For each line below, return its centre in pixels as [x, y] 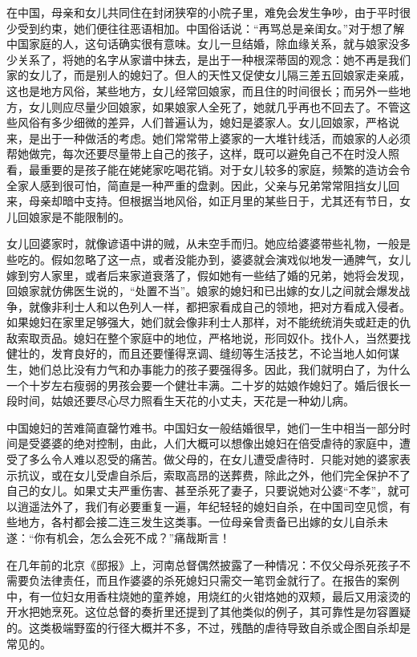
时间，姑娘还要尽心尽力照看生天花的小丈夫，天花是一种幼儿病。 [186, 401]
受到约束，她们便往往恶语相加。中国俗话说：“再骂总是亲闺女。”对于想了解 [211, 28]
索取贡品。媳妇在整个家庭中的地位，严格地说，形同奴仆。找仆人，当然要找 [214, 337]
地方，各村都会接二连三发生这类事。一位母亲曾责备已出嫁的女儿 [186, 522]
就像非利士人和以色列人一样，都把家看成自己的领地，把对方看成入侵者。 [219, 306]
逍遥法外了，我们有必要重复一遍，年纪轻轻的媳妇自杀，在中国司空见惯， [208, 506]
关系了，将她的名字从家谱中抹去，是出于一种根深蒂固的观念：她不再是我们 [214, 59]
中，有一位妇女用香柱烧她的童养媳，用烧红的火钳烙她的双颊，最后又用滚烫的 [208, 596]
